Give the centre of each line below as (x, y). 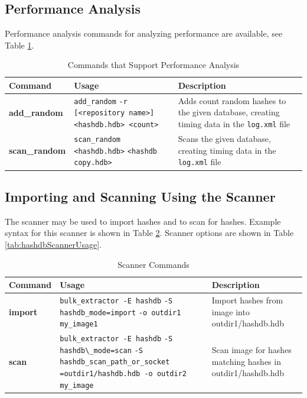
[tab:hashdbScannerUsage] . (53, 244)
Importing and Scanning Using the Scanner (140, 196)
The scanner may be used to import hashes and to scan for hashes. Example (143, 221)
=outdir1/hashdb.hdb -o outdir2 (123, 374)
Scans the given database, (224, 139)
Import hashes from (247, 300)
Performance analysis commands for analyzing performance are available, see (144, 33)
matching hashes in (246, 361)
